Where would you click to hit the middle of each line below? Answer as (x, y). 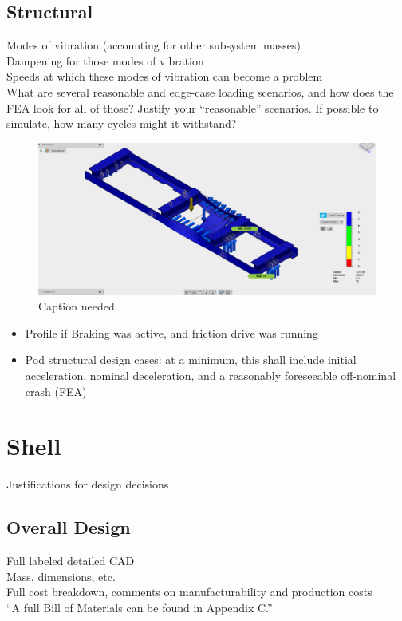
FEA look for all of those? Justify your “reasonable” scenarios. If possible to (193, 107)
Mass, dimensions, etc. (61, 576)
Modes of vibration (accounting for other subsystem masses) (154, 45)
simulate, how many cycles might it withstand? (122, 123)
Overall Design (69, 527)
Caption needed (77, 306)
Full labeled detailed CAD (71, 561)
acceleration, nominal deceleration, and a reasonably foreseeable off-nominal (211, 376)
